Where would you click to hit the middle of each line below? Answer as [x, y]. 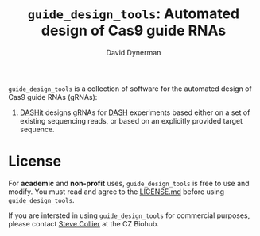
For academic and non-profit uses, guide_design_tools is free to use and [129, 183]
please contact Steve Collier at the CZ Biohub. [83, 223]
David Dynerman [134, 52]
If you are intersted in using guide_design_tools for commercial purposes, [129, 215]
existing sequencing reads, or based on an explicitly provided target [131, 120]
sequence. [37, 129]
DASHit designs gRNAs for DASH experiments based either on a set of [135, 112]
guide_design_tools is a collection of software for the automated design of [130, 89]
